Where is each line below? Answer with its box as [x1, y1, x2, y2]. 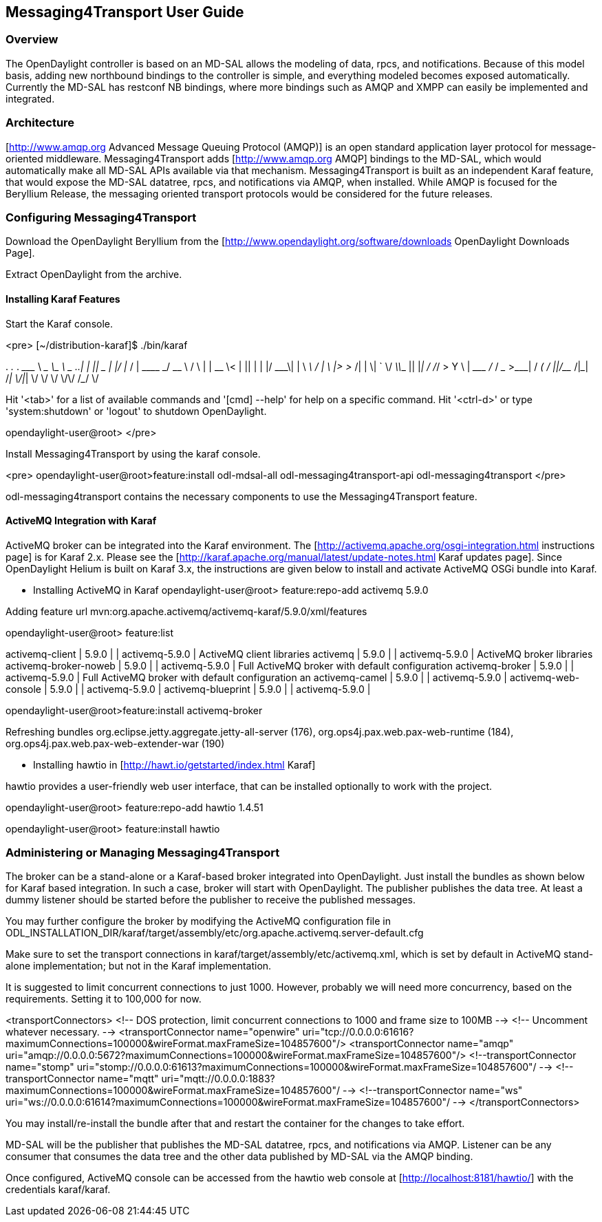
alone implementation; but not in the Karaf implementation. [6, 960, 272, 972]
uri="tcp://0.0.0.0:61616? [302, 1026, 414, 1038]
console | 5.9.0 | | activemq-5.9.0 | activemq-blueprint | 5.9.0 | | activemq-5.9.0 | [6, 683, 371, 695]
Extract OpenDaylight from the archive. [6, 268, 182, 281]
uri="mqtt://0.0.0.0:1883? [161, 1073, 275, 1085]
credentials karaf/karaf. [6, 1183, 111, 1196]
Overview [6, 32, 58, 47]
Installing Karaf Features [6, 292, 120, 305]
